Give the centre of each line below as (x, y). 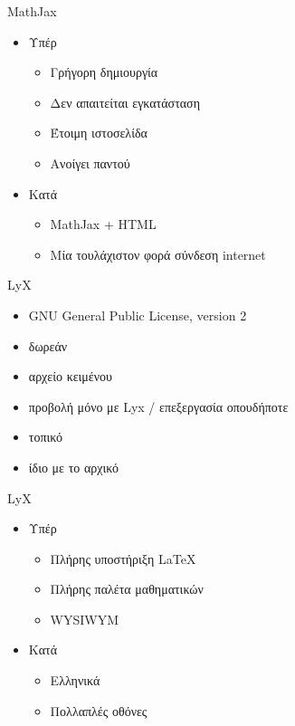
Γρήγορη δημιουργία (104, 72)
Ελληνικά (75, 680)
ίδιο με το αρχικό (73, 467)
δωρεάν (48, 345)
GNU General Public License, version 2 (138, 315)
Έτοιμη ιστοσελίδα (99, 133)
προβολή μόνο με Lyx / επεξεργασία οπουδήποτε (158, 406)
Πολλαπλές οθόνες (99, 710)
